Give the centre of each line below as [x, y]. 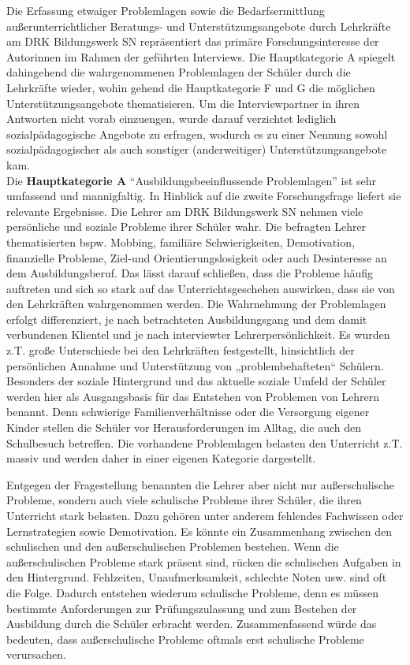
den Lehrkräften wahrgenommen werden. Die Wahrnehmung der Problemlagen [196, 304]
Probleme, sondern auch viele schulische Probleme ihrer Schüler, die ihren [184, 500]
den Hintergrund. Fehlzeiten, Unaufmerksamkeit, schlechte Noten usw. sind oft [197, 577]
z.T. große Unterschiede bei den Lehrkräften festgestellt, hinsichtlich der [181, 350]
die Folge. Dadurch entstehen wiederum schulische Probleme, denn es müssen [193, 592]
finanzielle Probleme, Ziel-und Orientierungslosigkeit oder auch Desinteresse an [197, 257]
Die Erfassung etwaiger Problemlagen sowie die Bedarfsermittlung [166, 10]
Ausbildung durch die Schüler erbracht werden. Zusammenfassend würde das [192, 624]
